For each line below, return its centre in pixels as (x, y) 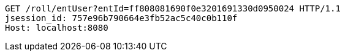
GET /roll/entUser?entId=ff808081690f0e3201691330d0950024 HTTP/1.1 (173, 8)
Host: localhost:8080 (57, 28)
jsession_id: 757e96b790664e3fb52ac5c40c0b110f (121, 18)
